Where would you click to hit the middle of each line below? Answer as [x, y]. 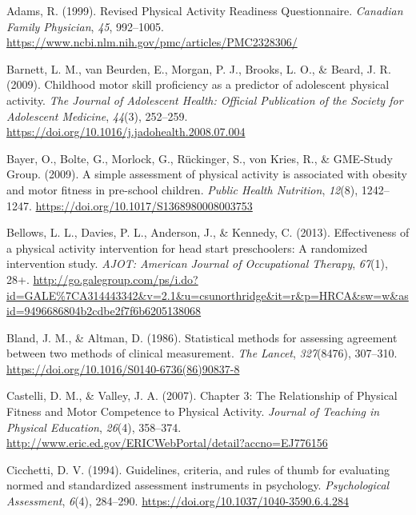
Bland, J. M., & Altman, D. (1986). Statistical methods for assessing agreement [202, 337]
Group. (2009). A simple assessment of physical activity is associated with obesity [207, 174]
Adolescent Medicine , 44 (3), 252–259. [97, 116]
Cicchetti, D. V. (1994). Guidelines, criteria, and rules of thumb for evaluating [198, 469]
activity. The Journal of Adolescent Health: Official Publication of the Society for [205, 100]
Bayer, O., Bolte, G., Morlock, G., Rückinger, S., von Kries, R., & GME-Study [200, 158]
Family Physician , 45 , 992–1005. [85, 26]
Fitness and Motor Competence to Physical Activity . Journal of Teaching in [193, 411]
